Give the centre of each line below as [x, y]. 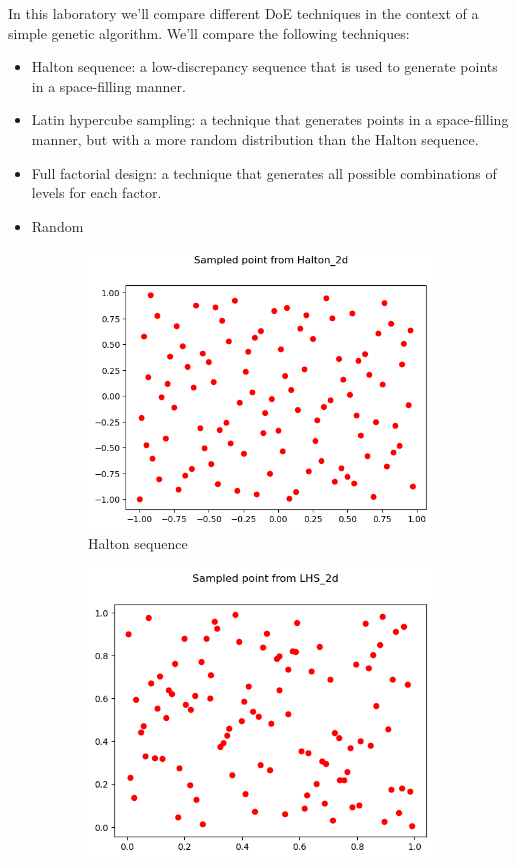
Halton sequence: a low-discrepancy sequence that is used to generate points [264, 66]
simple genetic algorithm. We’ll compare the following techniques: [209, 32]
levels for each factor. [96, 192]
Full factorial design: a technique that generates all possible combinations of [264, 172]
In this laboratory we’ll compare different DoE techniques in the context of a [243, 13]
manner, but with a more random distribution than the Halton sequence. [255, 138]
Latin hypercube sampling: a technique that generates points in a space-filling [270, 119]
